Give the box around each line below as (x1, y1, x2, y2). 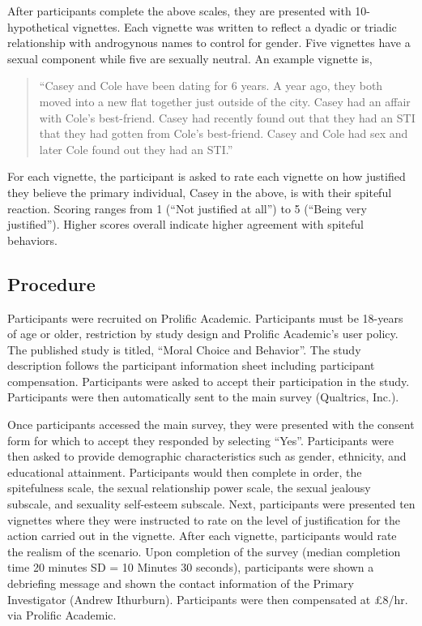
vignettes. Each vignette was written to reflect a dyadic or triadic (72, 18, 397, 35)
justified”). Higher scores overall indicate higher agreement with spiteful (7, 216, 364, 233)
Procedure (7, 271, 96, 296)
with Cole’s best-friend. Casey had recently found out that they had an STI (39, 109, 416, 126)
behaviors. (7, 231, 58, 248)
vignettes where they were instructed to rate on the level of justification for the (7, 511, 400, 528)
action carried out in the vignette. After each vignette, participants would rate (7, 527, 397, 544)
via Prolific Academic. (7, 607, 117, 624)
